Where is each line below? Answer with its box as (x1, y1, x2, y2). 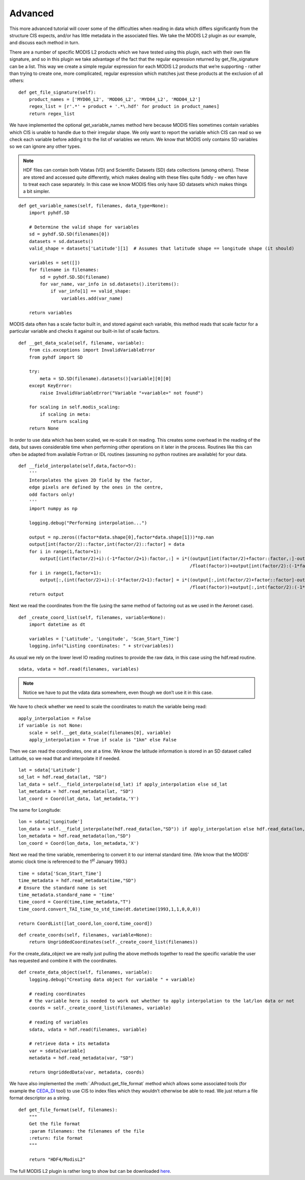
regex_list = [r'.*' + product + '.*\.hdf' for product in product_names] (28, 103, 220, 110)
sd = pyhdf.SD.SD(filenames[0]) (28, 231, 110, 237)
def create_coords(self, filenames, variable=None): (18, 932, 152, 937)
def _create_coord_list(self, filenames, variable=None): (18, 614, 166, 620)
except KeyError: (28, 383, 72, 389)
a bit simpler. (23, 189, 50, 195)
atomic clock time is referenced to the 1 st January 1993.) (9, 857, 128, 865)
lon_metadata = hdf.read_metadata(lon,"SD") (18, 833, 132, 839)
